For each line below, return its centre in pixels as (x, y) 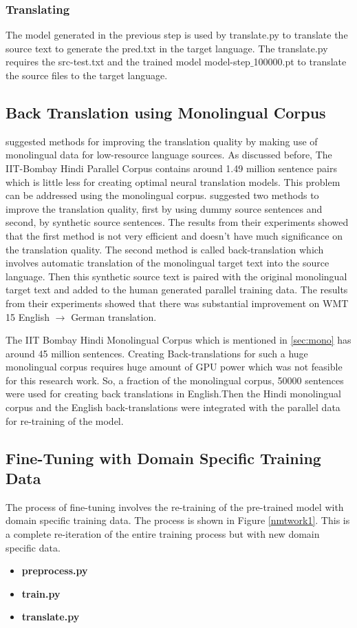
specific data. (33, 547)
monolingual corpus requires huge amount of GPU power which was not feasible (174, 367)
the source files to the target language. (87, 75)
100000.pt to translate (300, 62)
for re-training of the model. (65, 420)
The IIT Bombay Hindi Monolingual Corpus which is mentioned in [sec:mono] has (178, 340)
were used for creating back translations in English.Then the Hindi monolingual (173, 394)
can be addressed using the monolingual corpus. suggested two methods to (162, 195)
